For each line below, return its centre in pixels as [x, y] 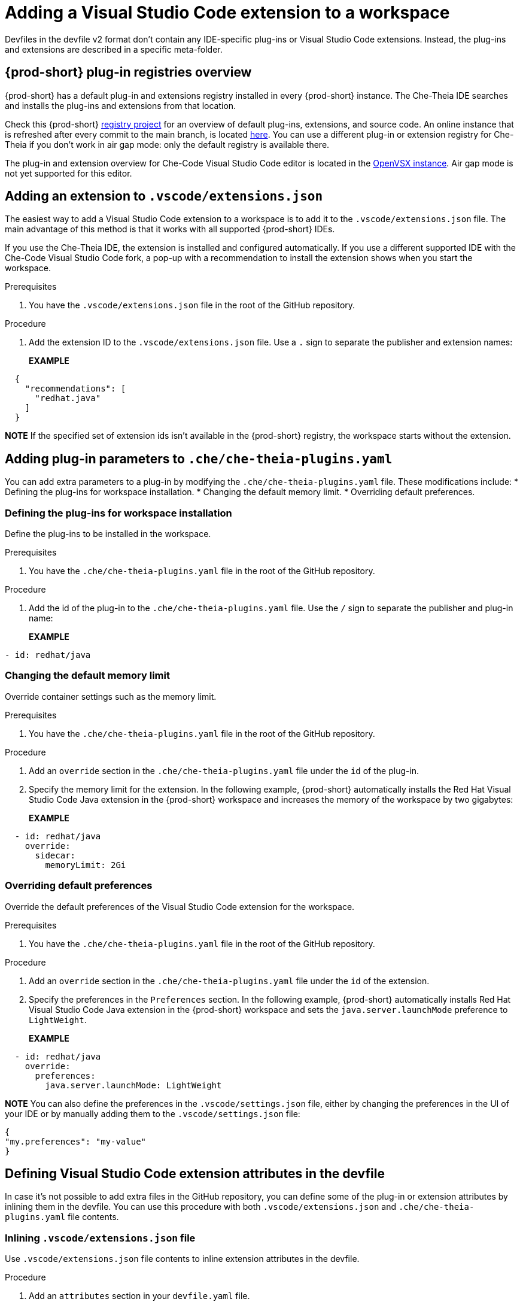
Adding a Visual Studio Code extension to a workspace [227, 13]
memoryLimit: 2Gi [86, 865]
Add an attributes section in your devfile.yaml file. [139, 1296]
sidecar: [55, 855]
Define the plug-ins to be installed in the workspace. [108, 534]
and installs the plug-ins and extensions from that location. [121, 105]
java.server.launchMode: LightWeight [133, 1085]
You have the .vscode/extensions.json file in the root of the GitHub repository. [192, 305]
